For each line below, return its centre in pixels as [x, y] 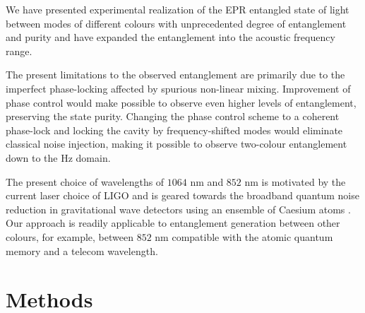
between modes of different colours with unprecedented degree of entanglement [176, 23]
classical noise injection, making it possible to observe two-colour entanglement [176, 144]
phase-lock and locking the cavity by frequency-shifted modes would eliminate [174, 130]
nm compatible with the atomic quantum [244, 236]
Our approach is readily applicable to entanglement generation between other [173, 223]
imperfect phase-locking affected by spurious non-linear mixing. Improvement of [178, 88]
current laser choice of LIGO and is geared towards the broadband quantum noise [182, 195]
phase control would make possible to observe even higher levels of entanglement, [181, 102]
